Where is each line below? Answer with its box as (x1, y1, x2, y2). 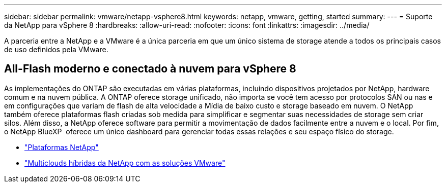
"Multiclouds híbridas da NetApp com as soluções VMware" (24, 158, 226, 167)
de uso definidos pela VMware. (4, 45, 108, 54)
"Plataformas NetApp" (24, 142, 99, 152)
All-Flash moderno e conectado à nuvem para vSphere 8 (4, 62, 296, 76)
